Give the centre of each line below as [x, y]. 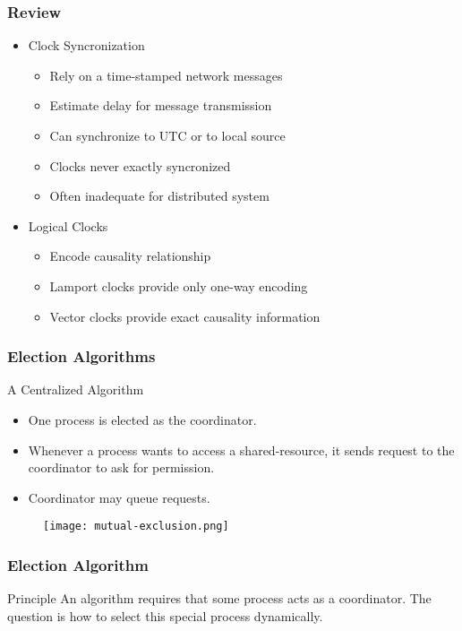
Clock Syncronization [86, 45]
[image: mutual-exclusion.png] [136, 527]
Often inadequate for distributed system [159, 196]
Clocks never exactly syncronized [140, 165]
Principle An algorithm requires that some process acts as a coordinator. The [219, 598]
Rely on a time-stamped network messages [166, 75]
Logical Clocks [68, 225]
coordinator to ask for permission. [121, 467]
